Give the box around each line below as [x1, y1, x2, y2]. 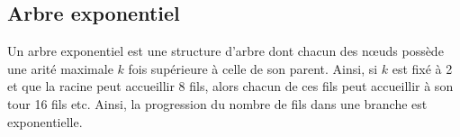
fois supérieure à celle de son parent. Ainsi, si [128, 59, 378, 78]
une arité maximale [7, 59, 113, 78]
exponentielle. [7, 112, 83, 131]
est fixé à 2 [392, 59, 453, 78]
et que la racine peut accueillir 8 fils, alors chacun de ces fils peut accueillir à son [7, 77, 454, 96]
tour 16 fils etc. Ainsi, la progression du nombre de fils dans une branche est [7, 94, 428, 113]
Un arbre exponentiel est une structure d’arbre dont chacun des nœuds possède [7, 41, 444, 60]
